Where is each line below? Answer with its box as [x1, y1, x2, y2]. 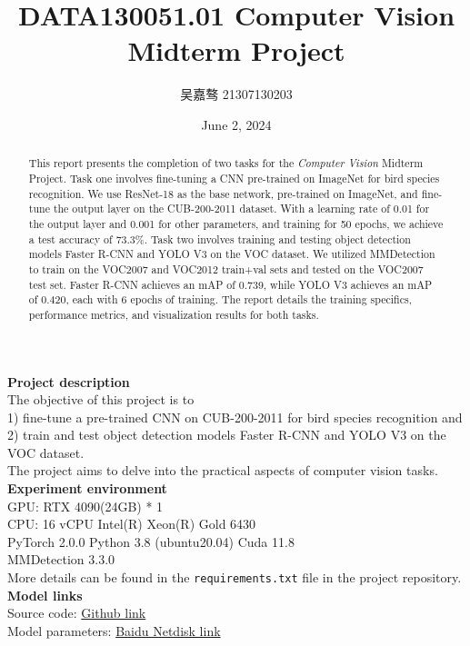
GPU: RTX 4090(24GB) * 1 [7, 496, 164, 515]
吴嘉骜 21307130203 [180, 84, 293, 104]
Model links [7, 585, 83, 604]
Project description [7, 372, 130, 391]
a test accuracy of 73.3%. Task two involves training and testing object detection [28, 231, 411, 246]
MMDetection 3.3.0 [7, 550, 115, 569]
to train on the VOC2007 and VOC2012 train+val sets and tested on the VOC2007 [28, 261, 424, 276]
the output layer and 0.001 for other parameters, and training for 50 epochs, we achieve [28, 215, 444, 231]
